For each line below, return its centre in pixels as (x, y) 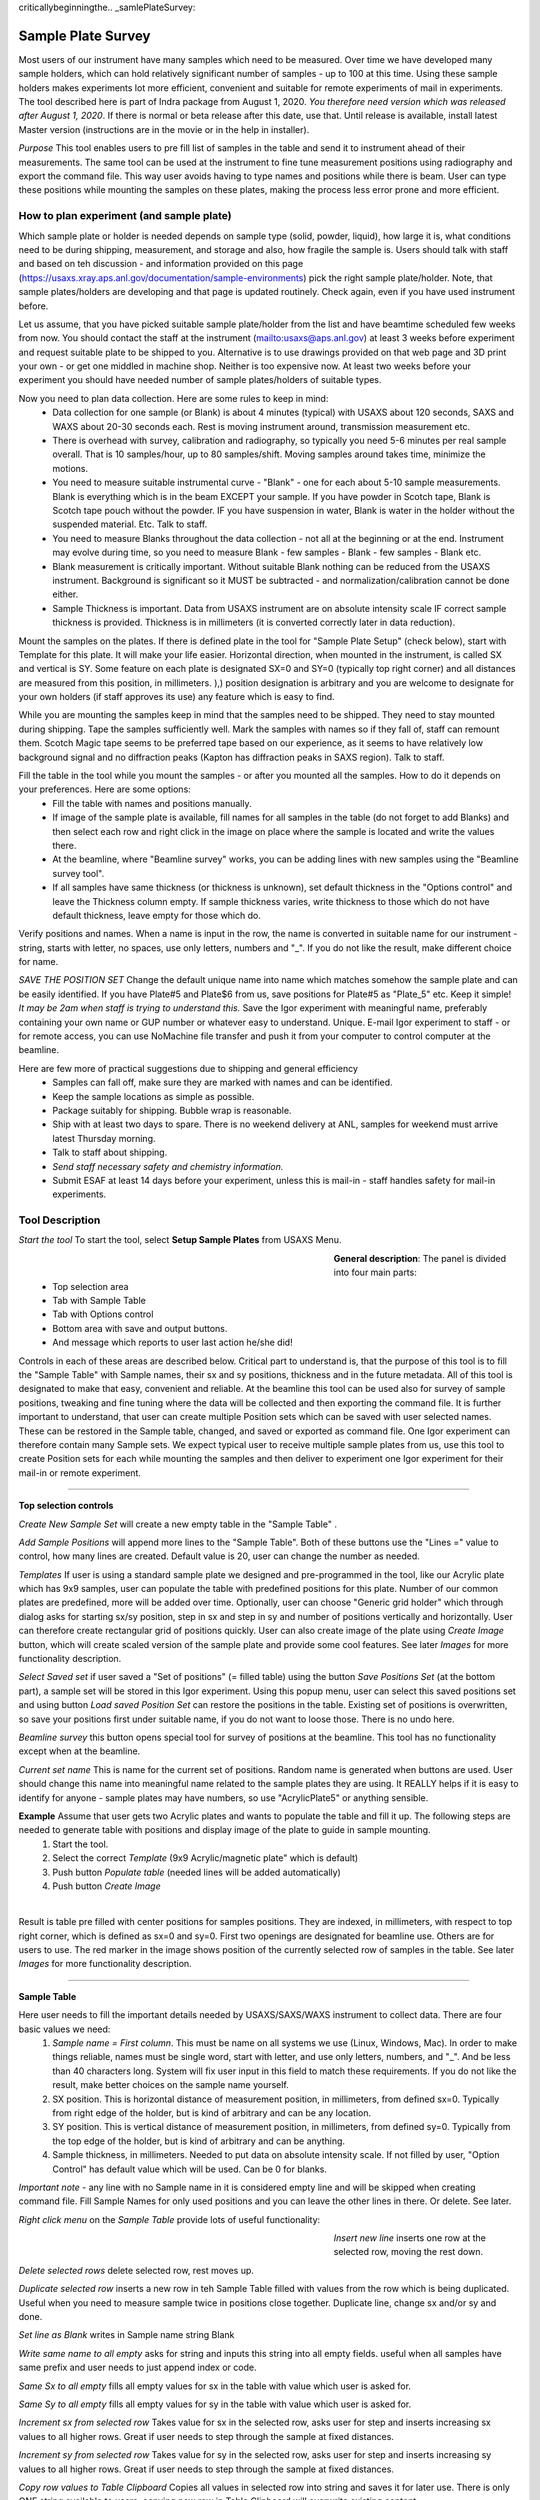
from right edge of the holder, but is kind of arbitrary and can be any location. (212, 2112)
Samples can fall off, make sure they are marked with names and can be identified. (223, 1082)
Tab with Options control (103, 1314)
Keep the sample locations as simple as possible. (153, 1096)
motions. (70, 468)
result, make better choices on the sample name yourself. (170, 2085)
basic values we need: (64, 2029)
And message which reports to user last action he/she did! (173, 1342)
